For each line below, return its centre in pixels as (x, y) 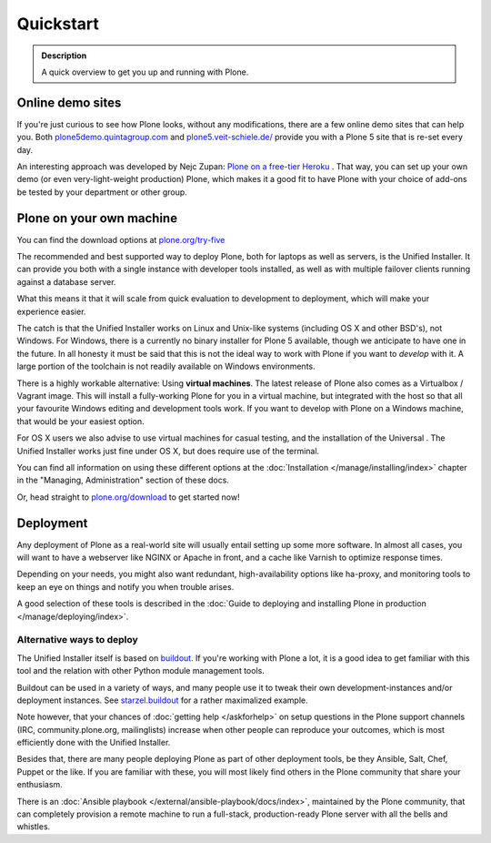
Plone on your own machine (97, 218)
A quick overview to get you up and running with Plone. (145, 72)
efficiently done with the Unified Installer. (94, 743)
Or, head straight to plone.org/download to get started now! (128, 497)
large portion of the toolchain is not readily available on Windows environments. (166, 366)
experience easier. (51, 311)
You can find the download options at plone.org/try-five (121, 239)
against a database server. (66, 281)
